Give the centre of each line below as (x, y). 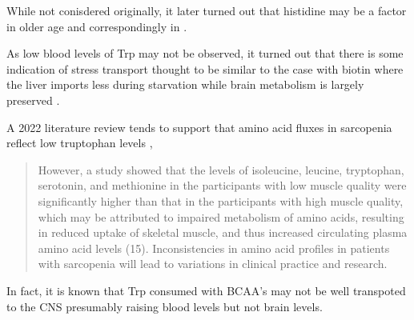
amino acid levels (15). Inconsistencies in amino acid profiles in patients (214, 248)
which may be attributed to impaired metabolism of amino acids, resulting (221, 216)
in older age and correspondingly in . (97, 26)
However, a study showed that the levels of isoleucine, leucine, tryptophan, (221, 169)
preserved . (33, 100)
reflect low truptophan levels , (80, 143)
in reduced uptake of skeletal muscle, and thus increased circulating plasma (223, 232)
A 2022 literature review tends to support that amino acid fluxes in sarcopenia (199, 127)
